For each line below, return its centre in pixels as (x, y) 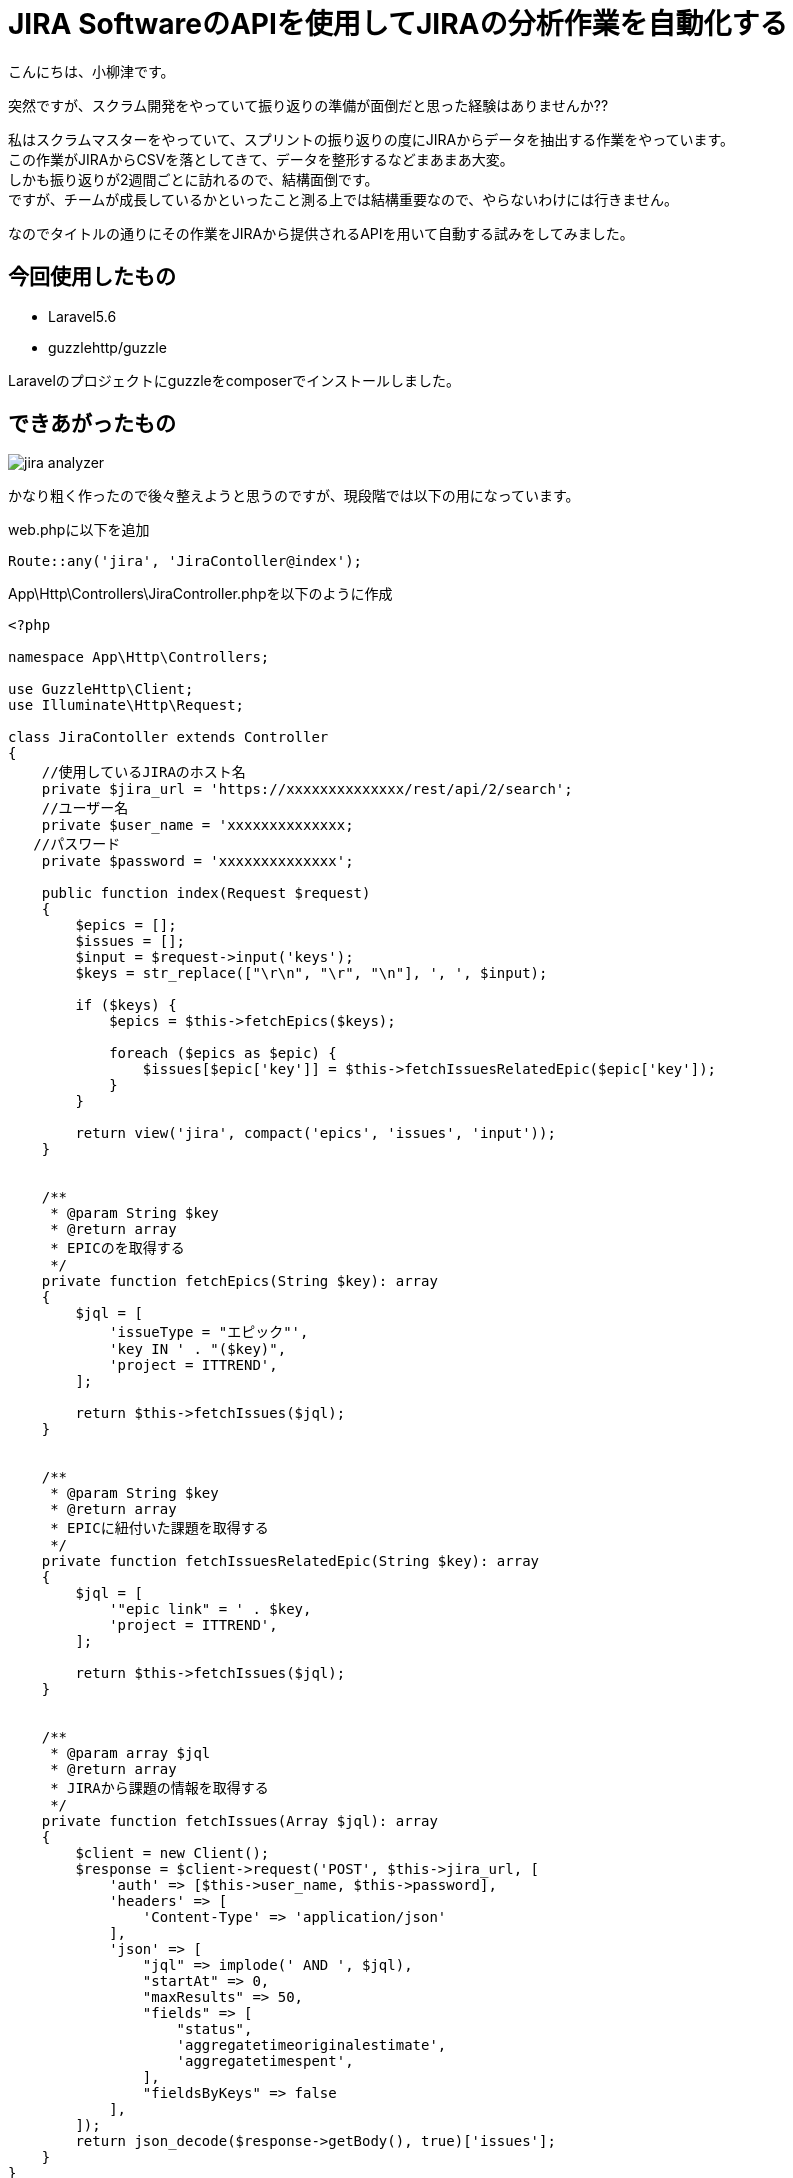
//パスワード (77, 844)
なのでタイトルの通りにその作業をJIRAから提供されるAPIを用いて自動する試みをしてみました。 (321, 233)
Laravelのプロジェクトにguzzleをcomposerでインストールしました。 (234, 380)
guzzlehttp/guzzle (107, 347)
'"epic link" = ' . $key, (210, 1609)
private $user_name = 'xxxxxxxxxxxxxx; (197, 825)
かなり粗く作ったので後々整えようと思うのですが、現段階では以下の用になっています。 (294, 496)
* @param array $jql (130, 1753)
